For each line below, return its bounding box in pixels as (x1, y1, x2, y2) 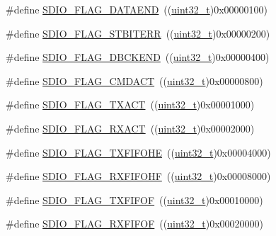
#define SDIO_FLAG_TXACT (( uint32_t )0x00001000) (6, 97, 255, 112)
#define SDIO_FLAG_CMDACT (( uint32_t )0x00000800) (6, 73, 263, 88)
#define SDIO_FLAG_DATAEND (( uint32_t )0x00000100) (6, 2, 268, 16)
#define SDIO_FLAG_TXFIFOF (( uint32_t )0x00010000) (6, 192, 263, 207)
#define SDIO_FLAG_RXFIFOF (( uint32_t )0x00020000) (6, 216, 263, 231)
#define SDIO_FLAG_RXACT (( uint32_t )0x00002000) (6, 120, 255, 135)
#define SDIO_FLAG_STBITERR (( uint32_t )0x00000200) (6, 26, 270, 40)
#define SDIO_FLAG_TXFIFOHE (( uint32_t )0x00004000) (6, 145, 271, 159)
